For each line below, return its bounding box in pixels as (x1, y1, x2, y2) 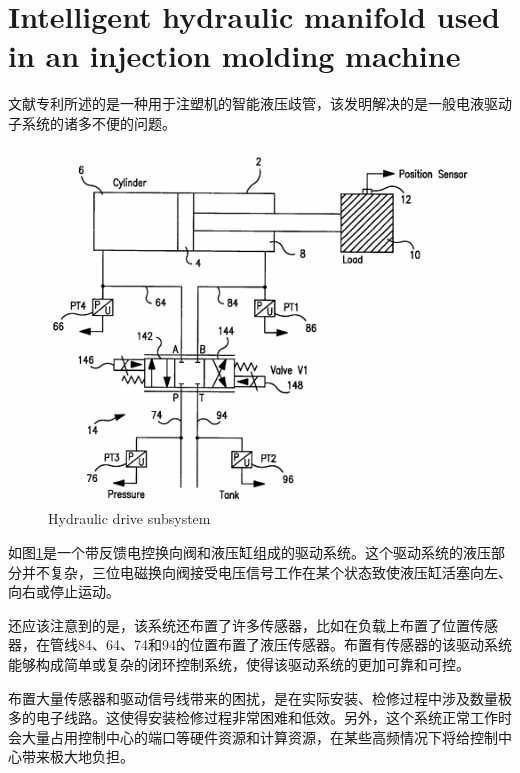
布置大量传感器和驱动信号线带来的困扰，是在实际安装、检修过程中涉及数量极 (8, 687, 512, 708)
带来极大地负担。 (21, 746, 134, 767)
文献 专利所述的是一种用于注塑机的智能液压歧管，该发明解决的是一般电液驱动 (8, 93, 512, 114)
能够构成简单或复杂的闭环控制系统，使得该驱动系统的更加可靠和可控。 (8, 653, 470, 674)
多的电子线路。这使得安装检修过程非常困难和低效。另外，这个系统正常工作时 (8, 707, 512, 728)
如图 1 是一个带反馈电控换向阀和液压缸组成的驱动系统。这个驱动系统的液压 (8, 542, 491, 563)
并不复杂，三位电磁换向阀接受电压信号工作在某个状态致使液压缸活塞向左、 (21, 561, 512, 582)
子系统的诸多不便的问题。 (8, 112, 176, 133)
